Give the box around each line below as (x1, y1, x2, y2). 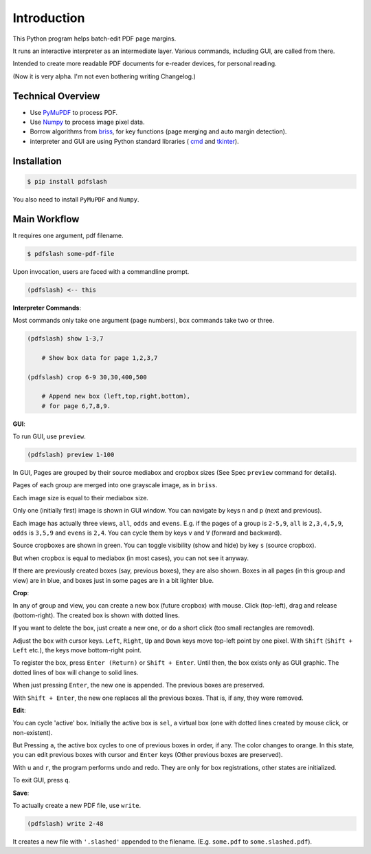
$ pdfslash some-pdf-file (27, 250, 115, 257)
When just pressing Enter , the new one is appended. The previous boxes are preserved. (12, 681, 265, 690)
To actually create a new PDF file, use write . (12, 802, 141, 810)
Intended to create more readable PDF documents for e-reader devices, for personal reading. (12, 59, 278, 68)
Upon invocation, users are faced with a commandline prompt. (12, 267, 190, 275)
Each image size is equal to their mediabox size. (12, 493, 149, 502)
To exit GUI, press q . (12, 776, 71, 784)
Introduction (12, 10, 85, 25)
